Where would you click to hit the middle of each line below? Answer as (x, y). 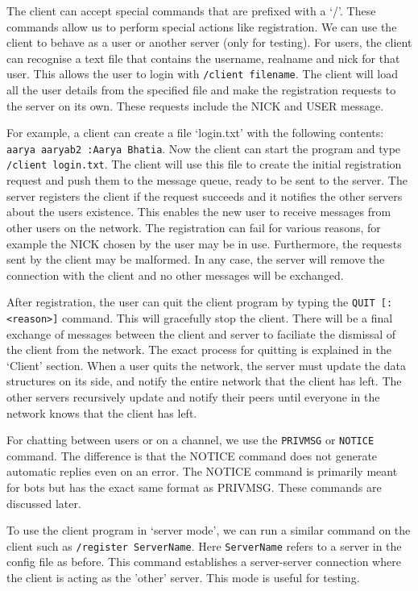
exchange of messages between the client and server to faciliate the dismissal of (201, 333)
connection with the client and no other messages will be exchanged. (175, 275)
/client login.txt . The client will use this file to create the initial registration (204, 164)
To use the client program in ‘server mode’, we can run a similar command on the (209, 530)
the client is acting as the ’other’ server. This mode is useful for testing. (183, 578)
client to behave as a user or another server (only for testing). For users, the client (209, 42)
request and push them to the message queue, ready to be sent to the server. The (207, 180)
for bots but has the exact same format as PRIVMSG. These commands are (194, 487)
